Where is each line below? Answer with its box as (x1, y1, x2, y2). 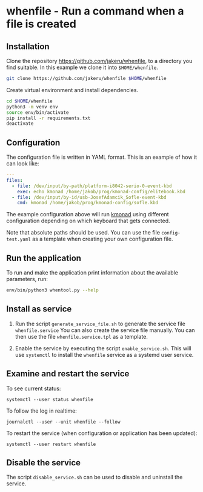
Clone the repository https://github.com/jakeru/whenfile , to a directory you (6, 58, 193, 64)
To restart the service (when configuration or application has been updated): (6, 429, 198, 437)
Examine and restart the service (6, 368, 130, 379)
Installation (6, 41, 50, 52)
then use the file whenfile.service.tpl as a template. (15, 333, 148, 340)
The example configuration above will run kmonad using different (6, 211, 169, 218)
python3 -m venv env (6, 104, 59, 110)
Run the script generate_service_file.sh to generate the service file (15, 320, 186, 327)
